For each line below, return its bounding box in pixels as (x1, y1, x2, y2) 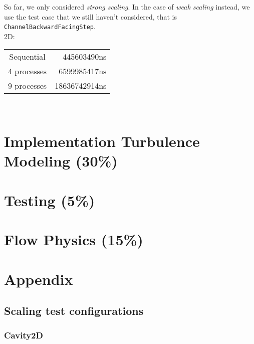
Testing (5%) (4, 190, 95, 210)
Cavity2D (4, 329, 43, 341)
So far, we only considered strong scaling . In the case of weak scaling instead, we (4, 2, 250, 12)
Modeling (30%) (4, 150, 118, 171)
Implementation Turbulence (4, 131, 200, 151)
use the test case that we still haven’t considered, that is (4, 11, 177, 22)
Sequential (9, 51, 46, 63)
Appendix (4, 268, 73, 289)
